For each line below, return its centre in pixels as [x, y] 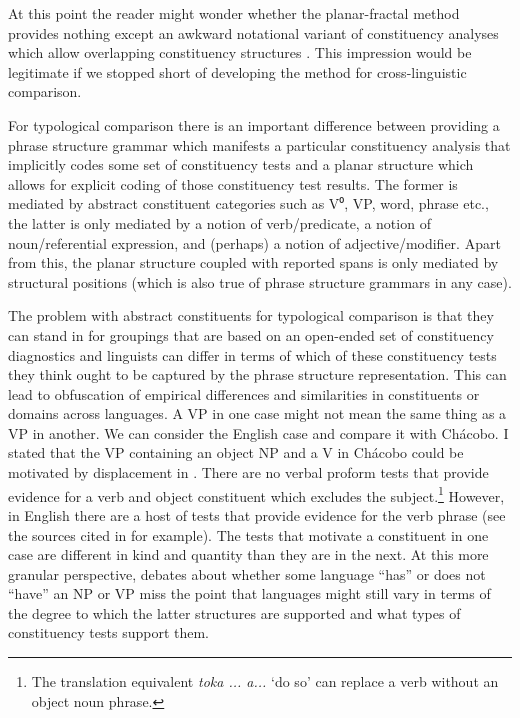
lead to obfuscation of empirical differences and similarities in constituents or [244, 393]
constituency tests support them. [109, 632]
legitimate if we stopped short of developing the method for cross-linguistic [237, 71]
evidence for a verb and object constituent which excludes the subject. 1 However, [256, 494]
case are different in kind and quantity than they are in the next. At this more [248, 554]
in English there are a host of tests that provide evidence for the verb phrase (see [257, 514]
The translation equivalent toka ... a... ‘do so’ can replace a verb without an [265, 681]
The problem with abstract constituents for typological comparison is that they [251, 315]
